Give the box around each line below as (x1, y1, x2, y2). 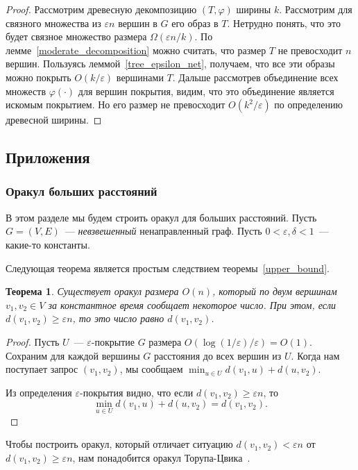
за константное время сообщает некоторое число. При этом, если (48, 297, 336, 312)
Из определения (6, 385, 72, 399)
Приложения (6, 146, 90, 168)
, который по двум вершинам (212, 284, 337, 299)
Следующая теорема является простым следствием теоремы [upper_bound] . (6, 260, 330, 275)
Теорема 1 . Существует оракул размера (6, 284, 179, 299)
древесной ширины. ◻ (6, 112, 102, 127)
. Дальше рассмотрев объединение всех (172, 69, 339, 84)
